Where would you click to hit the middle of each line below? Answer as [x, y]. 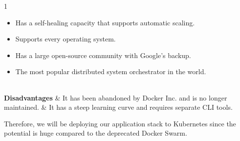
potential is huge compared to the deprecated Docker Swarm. [96, 133]
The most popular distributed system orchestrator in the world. [111, 71]
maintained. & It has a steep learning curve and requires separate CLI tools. [118, 107]
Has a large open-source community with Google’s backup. [103, 55]
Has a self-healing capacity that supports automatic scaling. [105, 22]
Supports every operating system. [65, 39]
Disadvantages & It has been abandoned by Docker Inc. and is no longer [116, 97]
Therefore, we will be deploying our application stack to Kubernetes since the [120, 123]
